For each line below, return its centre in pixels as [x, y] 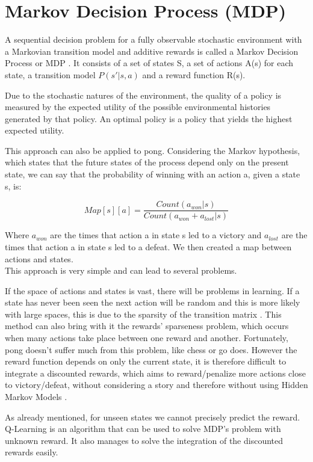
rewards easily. [32, 452]
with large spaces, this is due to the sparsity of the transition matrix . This [143, 314]
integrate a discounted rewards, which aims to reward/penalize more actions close [155, 373]
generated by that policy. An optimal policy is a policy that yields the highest [149, 118]
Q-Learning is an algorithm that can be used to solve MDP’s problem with [143, 429]
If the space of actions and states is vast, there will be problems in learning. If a [152, 290]
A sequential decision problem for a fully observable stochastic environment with [153, 39]
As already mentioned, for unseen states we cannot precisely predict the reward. [153, 417]
